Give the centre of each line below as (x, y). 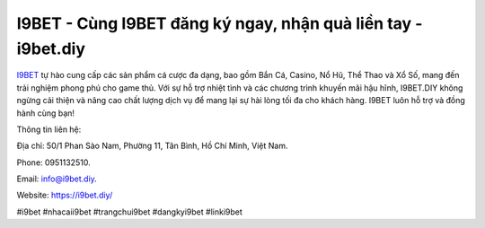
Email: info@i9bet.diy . (57, 179)
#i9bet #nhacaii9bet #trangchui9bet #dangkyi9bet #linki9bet (129, 212)
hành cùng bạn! (46, 113)
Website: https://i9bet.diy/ (65, 195)
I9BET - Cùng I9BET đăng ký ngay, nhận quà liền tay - (220, 23)
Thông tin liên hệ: (49, 129)
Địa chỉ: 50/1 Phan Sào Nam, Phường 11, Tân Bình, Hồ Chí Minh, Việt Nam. (152, 146)
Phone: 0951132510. (53, 162)
